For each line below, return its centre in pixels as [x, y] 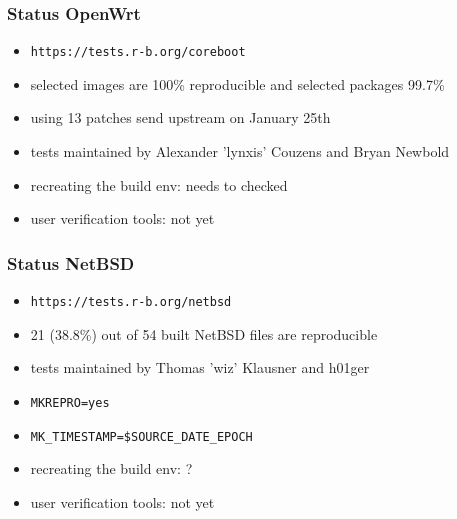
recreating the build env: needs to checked [159, 184]
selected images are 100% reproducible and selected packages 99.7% [237, 83]
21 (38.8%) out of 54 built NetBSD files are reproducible [204, 333]
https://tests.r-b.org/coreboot [138, 52]
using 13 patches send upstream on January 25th [180, 117]
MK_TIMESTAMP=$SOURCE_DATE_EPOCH [141, 436]
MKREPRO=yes [70, 402]
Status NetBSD [71, 262]
